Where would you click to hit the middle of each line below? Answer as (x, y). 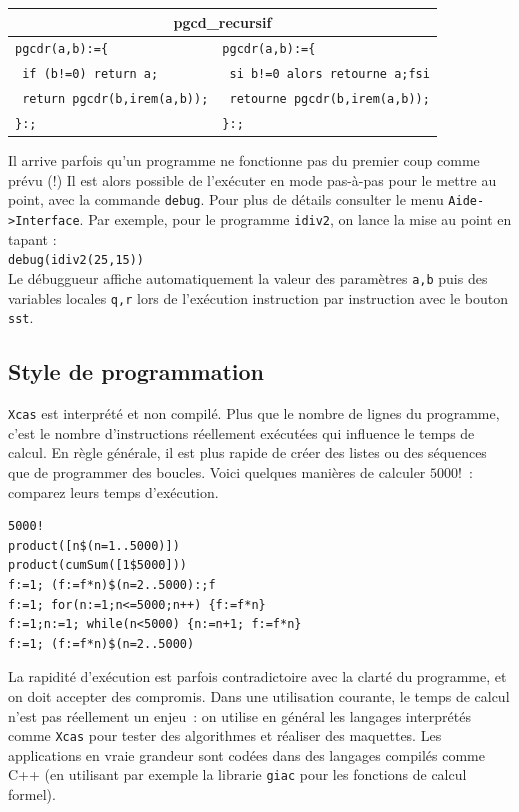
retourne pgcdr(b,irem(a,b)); (329, 99)
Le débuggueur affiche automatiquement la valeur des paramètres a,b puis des (248, 277)
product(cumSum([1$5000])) (97, 565)
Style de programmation (136, 371)
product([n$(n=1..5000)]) (94, 545)
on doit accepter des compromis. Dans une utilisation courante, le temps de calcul (259, 695)
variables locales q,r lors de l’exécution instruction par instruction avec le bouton (258, 297)
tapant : (32, 238)
